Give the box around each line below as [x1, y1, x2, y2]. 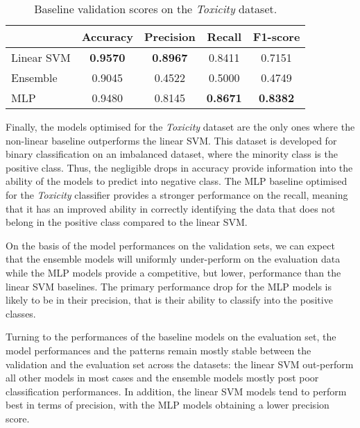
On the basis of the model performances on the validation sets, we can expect [6, 238, 335, 252]
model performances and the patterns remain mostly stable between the [6, 343, 311, 357]
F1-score [252, 28, 300, 44]
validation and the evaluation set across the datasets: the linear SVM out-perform [6, 356, 354, 371]
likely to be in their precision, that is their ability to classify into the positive [6, 293, 333, 307]
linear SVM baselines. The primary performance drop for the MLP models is [6, 279, 332, 293]
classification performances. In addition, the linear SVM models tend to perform [6, 384, 347, 398]
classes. [6, 306, 36, 320]
